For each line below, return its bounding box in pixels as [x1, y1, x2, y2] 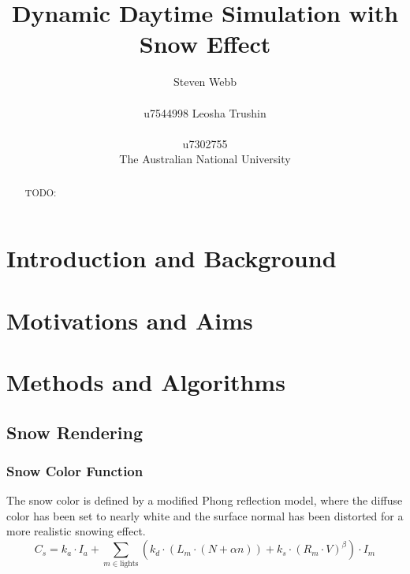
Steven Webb [173, 73, 237, 90]
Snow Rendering [6, 419, 143, 444]
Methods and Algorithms [6, 366, 285, 398]
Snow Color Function [6, 460, 143, 480]
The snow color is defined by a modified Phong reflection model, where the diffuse [6, 492, 403, 509]
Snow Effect [139, 28, 271, 60]
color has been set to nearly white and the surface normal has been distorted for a [6, 507, 404, 524]
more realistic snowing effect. [6, 523, 146, 539]
